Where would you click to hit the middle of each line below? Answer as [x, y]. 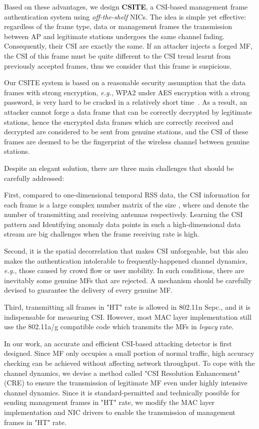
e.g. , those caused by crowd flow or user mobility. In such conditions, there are [124, 270]
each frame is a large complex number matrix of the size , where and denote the [126, 204]
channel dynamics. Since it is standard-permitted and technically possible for [122, 392]
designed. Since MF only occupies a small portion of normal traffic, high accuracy [129, 353]
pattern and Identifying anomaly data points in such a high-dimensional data [122, 224]
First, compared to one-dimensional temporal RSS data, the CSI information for [127, 195]
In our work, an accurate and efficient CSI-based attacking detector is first [118, 343]
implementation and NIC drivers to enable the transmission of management [120, 412]
